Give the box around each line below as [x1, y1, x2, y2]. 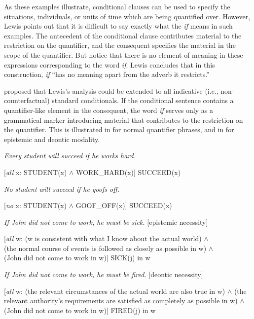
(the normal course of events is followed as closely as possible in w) [4, 243, 207, 253]
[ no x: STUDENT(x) [4, 200, 67, 211]
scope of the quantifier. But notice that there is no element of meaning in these [4, 49, 243, 60]
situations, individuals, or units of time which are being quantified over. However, [4, 11, 251, 21]
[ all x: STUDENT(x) [4, 167, 67, 177]
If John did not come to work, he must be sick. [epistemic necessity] [4, 216, 208, 227]
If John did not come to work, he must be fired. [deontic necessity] [4, 269, 203, 280]
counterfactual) [4, 95, 50, 106]
